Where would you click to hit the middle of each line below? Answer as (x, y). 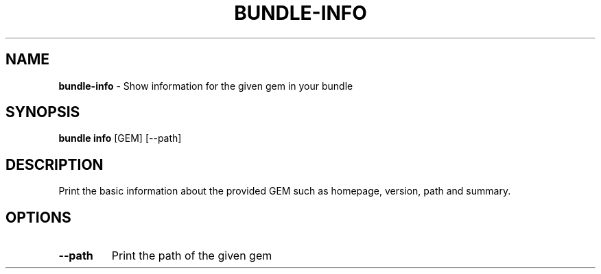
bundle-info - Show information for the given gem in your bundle (206, 86)
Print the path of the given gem (192, 256)
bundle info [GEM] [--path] (120, 138)
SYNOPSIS (43, 112)
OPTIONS (38, 217)
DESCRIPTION (55, 164)
